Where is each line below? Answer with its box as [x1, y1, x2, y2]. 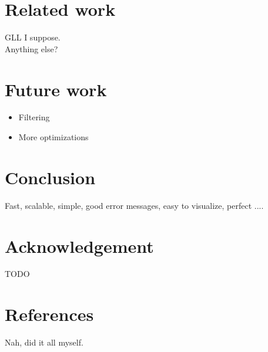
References [5, 302, 94, 326]
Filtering [18, 111, 50, 123]
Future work [5, 77, 107, 101]
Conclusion [5, 165, 96, 189]
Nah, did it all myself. [5, 336, 83, 348]
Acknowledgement [5, 233, 154, 258]
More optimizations [18, 131, 89, 143]
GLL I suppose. [5, 31, 61, 43]
